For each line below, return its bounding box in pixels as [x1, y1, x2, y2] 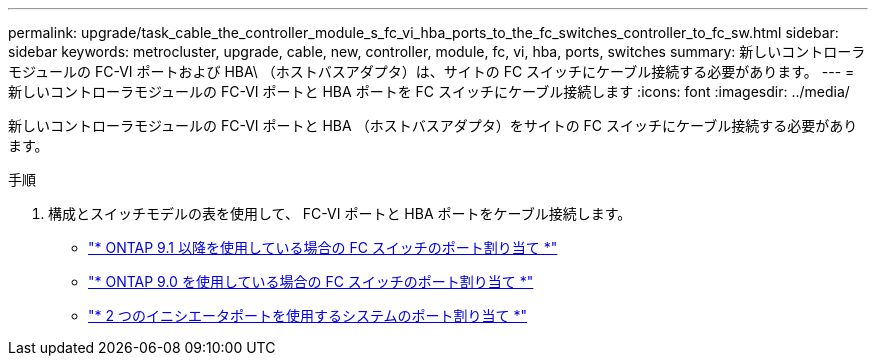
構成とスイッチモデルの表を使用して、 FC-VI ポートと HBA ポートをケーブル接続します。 [48, 205, 632, 222]
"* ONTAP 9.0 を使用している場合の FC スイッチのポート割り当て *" [88, 273, 534, 290]
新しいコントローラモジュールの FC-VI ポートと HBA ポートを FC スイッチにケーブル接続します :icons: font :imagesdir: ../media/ [8, 83, 850, 100]
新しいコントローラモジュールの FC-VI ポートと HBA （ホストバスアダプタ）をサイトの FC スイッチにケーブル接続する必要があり [8, 117, 858, 134]
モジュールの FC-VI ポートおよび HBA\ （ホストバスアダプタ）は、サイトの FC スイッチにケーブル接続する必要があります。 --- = [8, 63, 855, 80]
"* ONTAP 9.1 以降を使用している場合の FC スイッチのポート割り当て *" [88, 239, 558, 256]
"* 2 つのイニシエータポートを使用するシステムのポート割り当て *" [88, 307, 527, 324]
